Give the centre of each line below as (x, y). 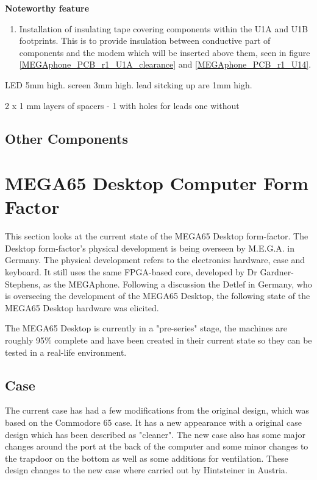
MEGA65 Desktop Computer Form (157, 183)
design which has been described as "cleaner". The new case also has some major (155, 434)
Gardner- (277, 272)
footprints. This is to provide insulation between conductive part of (145, 41)
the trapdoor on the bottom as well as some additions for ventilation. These (147, 458)
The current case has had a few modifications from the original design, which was (157, 410)
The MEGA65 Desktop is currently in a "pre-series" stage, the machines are (146, 328)
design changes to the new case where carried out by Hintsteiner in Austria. (146, 470)
